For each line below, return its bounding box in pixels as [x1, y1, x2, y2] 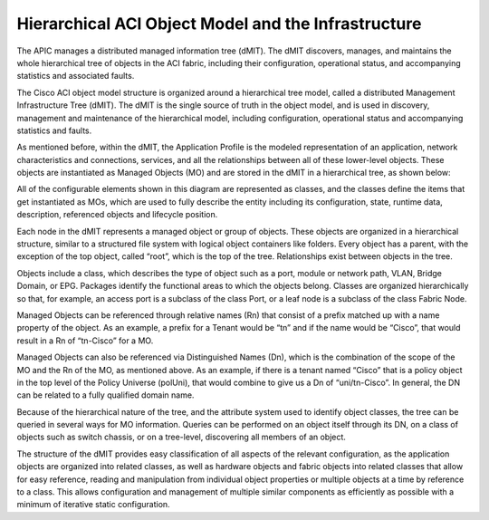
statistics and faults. [16, 125, 92, 136]
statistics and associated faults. [16, 71, 135, 82]
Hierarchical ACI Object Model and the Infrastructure [16, 14, 422, 34]
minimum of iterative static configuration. [16, 499, 171, 510]
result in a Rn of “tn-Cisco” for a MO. [16, 335, 154, 346]
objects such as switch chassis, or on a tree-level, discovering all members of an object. [16, 431, 346, 443]
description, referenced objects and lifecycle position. [16, 209, 218, 220]
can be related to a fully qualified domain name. [16, 390, 195, 400]
